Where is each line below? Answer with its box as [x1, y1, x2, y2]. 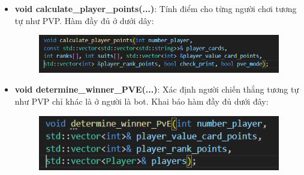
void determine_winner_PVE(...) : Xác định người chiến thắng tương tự [14, 83, 299, 96]
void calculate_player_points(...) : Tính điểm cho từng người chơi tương [14, 2, 297, 14]
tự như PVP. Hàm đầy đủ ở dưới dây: [14, 14, 154, 26]
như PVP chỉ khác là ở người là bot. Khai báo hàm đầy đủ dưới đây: [14, 94, 269, 107]
